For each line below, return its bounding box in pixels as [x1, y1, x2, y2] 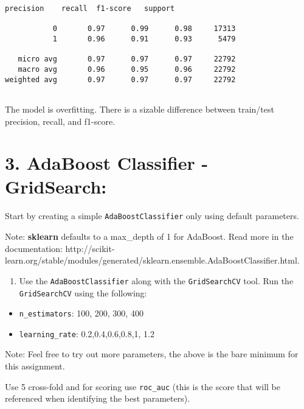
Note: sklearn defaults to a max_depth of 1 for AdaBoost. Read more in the [5, 230, 294, 243]
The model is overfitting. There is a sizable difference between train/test [5, 102, 274, 115]
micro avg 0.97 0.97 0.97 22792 [18, 55, 236, 64]
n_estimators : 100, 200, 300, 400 [19, 307, 143, 320]
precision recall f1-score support [5, 4, 175, 13]
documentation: [5, 242, 63, 254]
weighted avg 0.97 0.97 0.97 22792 [5, 75, 236, 84]
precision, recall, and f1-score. [5, 114, 116, 127]
